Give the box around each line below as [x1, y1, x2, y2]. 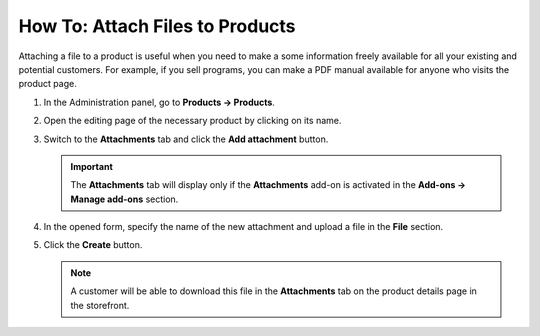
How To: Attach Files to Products [18, 15, 296, 37]
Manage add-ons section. [70, 193, 179, 205]
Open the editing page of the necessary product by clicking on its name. [43, 115, 342, 127]
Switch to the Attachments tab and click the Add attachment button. [43, 133, 329, 145]
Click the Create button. [43, 239, 143, 251]
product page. [18, 78, 77, 90]
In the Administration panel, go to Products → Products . [43, 96, 275, 108]
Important [70, 160, 114, 172]
